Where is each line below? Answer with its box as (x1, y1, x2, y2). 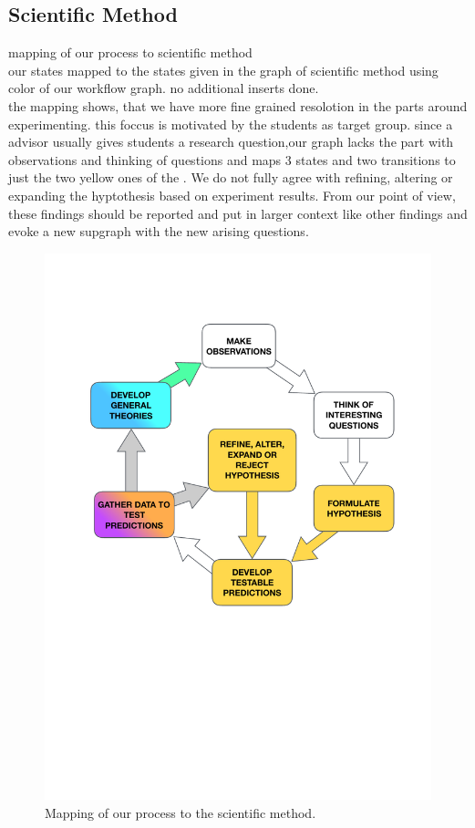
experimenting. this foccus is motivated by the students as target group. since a (8, 114, 453, 133)
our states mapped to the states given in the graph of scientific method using (8, 60, 439, 79)
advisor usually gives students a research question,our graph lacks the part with (8, 132, 454, 151)
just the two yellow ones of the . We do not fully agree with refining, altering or (8, 168, 453, 187)
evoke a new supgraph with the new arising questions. (8, 222, 309, 241)
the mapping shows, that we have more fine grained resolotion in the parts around (8, 96, 468, 115)
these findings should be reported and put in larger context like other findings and (8, 203, 468, 223)
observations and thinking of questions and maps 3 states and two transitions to (8, 150, 456, 169)
